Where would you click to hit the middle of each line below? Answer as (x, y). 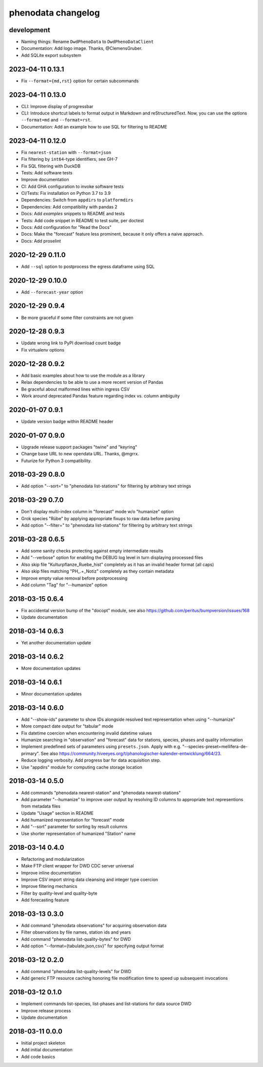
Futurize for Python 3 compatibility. (56, 461)
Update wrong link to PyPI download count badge (71, 343)
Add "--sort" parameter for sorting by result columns (74, 827)
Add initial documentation (47, 1050)
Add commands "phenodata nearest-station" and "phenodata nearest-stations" (101, 793)
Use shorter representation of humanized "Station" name (78, 833)
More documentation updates (51, 668)
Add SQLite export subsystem (51, 55)
